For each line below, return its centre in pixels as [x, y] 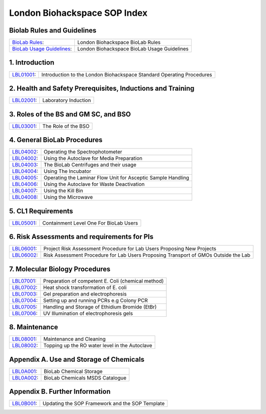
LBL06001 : [24, 249]
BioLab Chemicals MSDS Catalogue [85, 377]
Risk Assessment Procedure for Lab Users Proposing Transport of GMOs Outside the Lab [147, 255]
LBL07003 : [25, 294]
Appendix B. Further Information [60, 392]
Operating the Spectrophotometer [83, 152]
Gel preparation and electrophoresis [85, 294]
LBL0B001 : [25, 404]
